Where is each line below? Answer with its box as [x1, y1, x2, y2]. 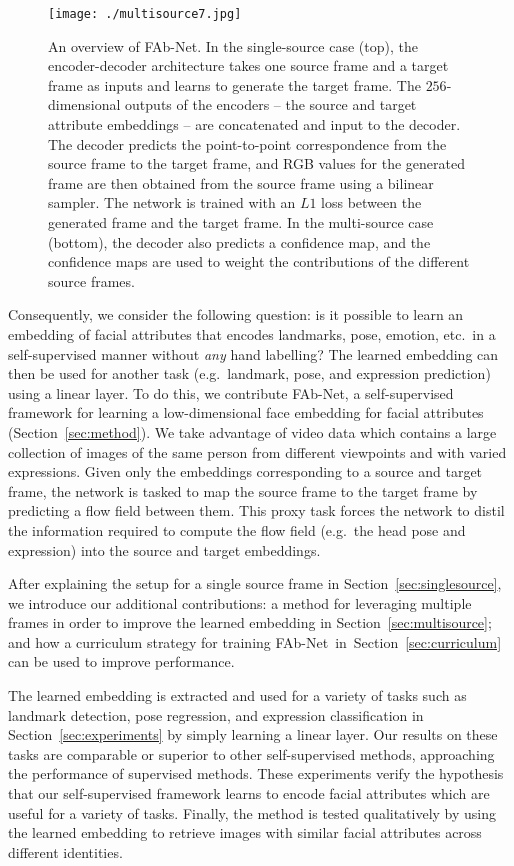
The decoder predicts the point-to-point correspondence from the [48, 133, 447, 154]
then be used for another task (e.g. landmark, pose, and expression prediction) [8, 363, 491, 384]
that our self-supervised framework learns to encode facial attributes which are [8, 783, 490, 804]
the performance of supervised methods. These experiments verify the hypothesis [8, 763, 504, 784]
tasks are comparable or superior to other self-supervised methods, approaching [8, 743, 495, 764]
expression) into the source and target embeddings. [8, 539, 321, 560]
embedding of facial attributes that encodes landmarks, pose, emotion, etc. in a [8, 323, 496, 344]
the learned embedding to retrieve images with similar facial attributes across [8, 822, 482, 843]
